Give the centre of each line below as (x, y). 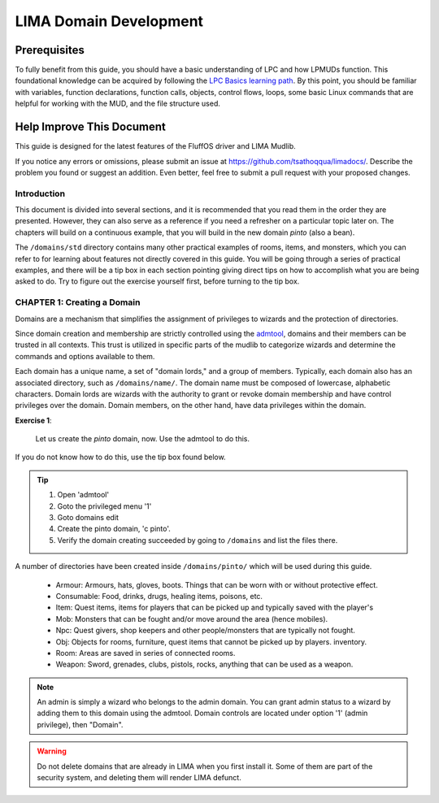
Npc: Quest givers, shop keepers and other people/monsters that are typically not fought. (205, 631)
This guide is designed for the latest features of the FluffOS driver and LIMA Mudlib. (155, 146)
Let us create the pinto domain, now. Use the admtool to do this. (142, 439)
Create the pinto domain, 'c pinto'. (114, 529)
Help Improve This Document (91, 127)
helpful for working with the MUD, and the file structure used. (118, 104)
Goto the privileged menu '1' (104, 506)
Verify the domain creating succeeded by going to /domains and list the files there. (198, 540)
